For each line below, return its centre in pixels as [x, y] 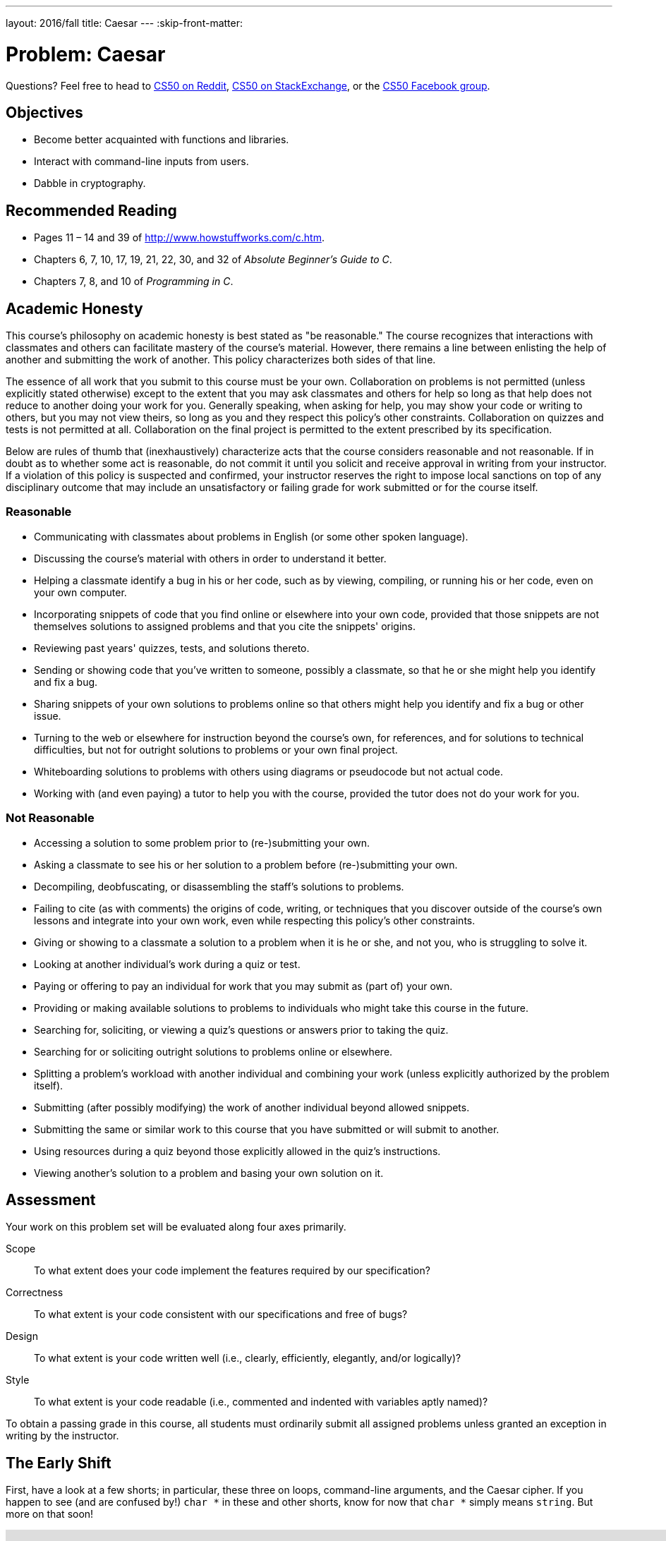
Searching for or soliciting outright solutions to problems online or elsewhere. [213, 1051]
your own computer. [80, 592]
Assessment [51, 1199]
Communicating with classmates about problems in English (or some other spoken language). [251, 536]
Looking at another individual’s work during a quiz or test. [167, 964]
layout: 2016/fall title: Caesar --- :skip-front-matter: [124, 23]
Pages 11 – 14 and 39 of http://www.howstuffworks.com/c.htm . [179, 238]
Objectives [44, 112]
